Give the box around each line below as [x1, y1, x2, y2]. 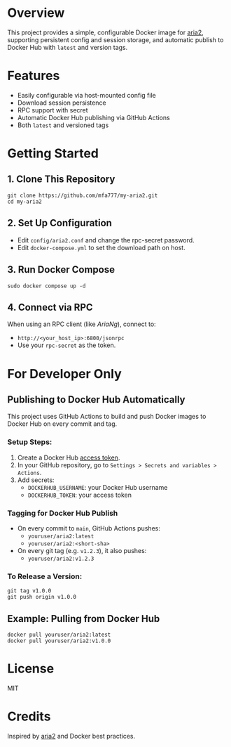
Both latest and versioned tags [17, 121, 109, 129]
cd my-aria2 [7, 198, 42, 205]
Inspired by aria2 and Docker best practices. [7, 732, 135, 740]
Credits [7, 708, 51, 725]
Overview [7, 5, 65, 21]
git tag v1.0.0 [7, 587, 52, 595]
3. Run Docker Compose [7, 264, 115, 275]
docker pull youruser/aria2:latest [7, 631, 111, 639]
